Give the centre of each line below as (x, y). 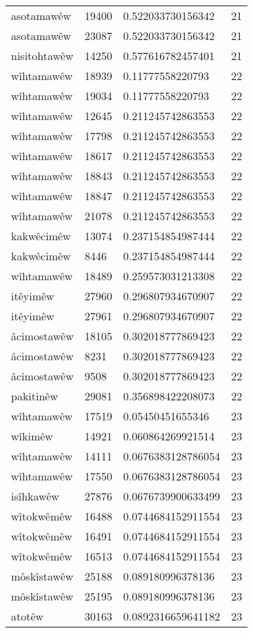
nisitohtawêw (42, 56)
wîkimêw (32, 436)
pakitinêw (35, 396)
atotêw (28, 616)
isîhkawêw (35, 496)
